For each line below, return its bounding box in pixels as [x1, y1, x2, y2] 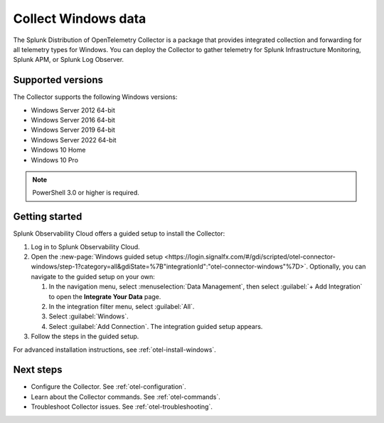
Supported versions [13, 74, 103, 86]
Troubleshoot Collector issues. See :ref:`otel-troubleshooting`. [31, 402, 213, 411]
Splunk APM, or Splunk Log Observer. [13, 56, 124, 64]
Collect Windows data [13, 11, 146, 26]
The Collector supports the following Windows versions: [13, 93, 178, 101]
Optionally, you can [309, 262, 366, 271]
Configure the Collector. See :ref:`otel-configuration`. [31, 382, 186, 391]
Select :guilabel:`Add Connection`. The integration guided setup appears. [48, 322, 263, 330]
